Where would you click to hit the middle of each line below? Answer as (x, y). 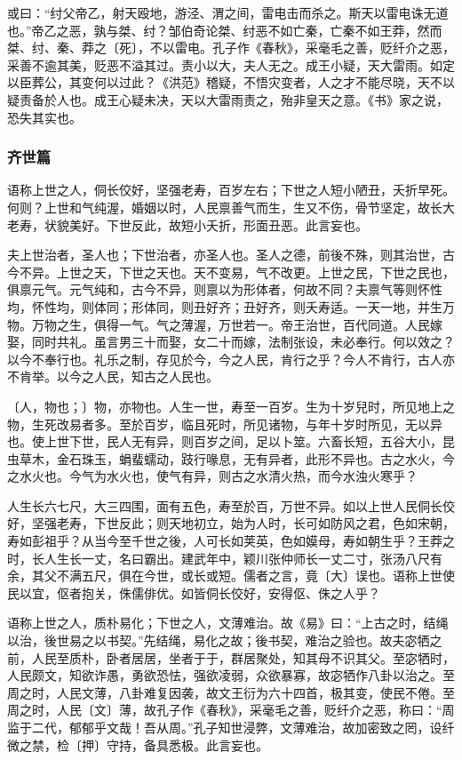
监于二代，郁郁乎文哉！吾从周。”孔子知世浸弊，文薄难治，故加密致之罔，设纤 (231, 727)
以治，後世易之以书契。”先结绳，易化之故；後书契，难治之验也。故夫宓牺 (219, 640)
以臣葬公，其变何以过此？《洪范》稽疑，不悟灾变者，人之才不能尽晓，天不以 (231, 82)
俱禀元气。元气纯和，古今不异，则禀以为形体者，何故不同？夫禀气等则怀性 (225, 289)
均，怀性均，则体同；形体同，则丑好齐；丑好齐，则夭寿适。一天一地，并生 (225, 306)
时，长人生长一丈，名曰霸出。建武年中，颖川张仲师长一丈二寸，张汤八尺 (219, 558)
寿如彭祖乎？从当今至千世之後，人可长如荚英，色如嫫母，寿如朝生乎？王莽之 (231, 541)
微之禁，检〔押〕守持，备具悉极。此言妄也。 (138, 744)
